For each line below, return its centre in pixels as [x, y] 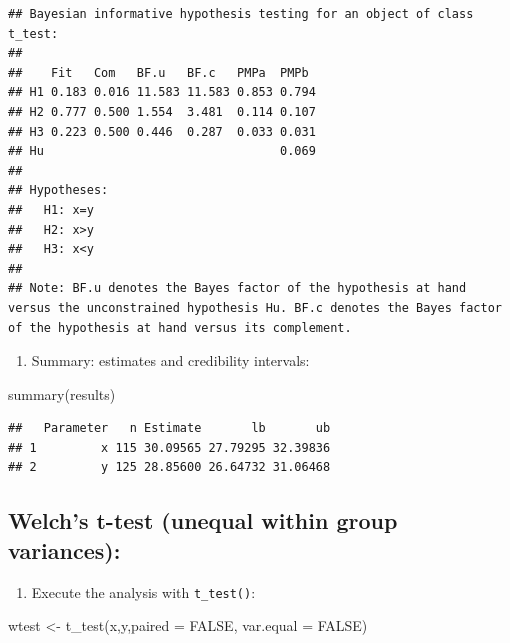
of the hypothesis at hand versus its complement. [180, 327]
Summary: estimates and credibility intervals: [170, 360]
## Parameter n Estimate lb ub [169, 428]
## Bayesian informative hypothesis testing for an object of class [241, 14]
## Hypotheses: [58, 190]
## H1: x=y [51, 209]
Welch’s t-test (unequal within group [203, 520]
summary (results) [62, 393]
